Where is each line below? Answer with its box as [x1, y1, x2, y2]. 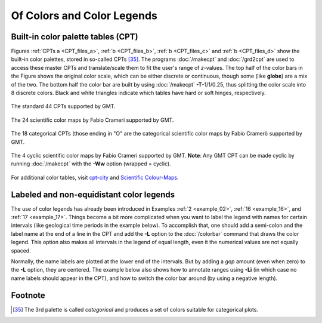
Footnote [11, 290, 46, 300]
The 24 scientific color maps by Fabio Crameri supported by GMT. [11, 116, 174, 124]
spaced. [11, 247, 31, 254]
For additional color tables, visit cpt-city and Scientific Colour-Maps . [11, 174, 179, 181]
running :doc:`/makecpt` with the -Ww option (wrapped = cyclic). [11, 160, 171, 167]
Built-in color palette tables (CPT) [11, 32, 138, 42]
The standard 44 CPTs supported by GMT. [11, 103, 116, 110]
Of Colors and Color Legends [11, 9, 157, 22]
